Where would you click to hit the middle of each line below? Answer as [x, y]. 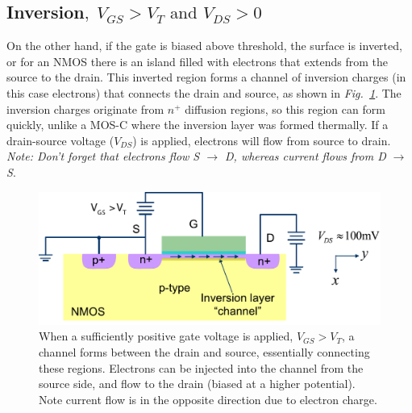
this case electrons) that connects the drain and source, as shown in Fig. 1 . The [204, 92]
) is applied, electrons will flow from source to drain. [262, 140]
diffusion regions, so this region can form [285, 108]
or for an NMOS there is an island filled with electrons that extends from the [198, 61]
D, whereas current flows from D [305, 156]
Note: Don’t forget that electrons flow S [103, 156]
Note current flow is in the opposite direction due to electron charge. [208, 399]
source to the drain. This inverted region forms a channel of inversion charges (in [206, 77]
